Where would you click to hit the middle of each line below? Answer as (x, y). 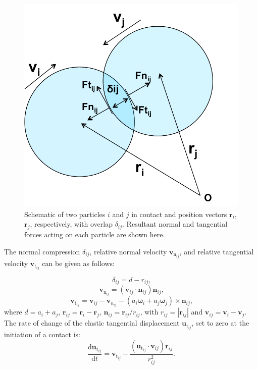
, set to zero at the (220, 323)
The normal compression (42, 251)
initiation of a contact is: (42, 334)
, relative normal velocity (128, 251)
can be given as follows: (78, 263)
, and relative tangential (217, 251)
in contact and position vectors (179, 214)
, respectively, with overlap (71, 224)
